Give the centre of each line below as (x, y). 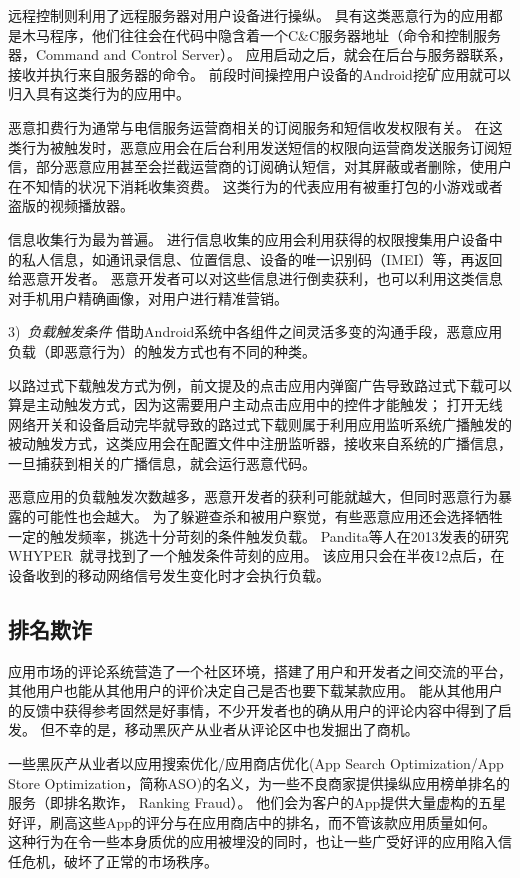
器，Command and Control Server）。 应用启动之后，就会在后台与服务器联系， (260, 54)
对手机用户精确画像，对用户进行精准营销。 (148, 297)
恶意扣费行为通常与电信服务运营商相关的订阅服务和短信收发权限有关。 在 (248, 126)
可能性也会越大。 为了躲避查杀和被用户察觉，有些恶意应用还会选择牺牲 (269, 516)
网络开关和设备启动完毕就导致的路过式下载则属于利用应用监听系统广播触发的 (260, 423)
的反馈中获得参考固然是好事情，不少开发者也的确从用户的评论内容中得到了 (253, 709)
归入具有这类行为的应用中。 (99, 93)
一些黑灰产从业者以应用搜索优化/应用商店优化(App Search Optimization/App (256, 763)
